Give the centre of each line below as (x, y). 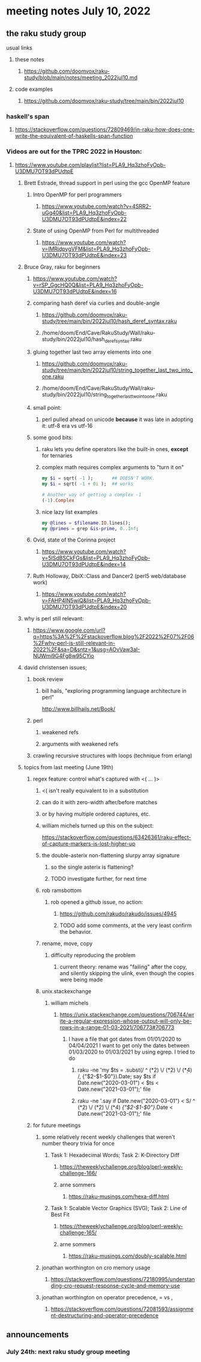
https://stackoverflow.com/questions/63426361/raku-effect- (116, 837)
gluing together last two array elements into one (92, 352)
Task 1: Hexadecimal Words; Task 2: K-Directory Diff (115, 1155)
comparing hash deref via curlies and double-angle (96, 303)
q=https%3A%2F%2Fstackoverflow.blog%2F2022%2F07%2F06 (113, 637)
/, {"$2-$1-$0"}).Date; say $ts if (117, 1076)
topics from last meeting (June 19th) (69, 767)
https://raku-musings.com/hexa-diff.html (119, 1196)
